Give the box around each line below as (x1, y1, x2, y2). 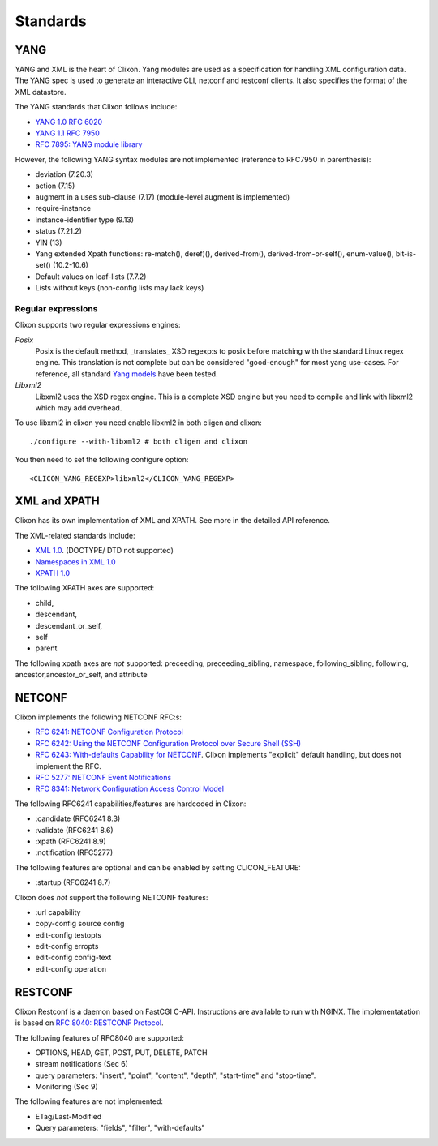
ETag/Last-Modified (35, 1111, 102, 1121)
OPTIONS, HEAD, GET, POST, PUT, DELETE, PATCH (35, 1047, 208, 1058)
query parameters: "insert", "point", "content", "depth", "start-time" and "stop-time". (35, 1071, 316, 1080)
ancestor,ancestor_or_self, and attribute (15, 670, 148, 680)
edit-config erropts (35, 942, 99, 951)
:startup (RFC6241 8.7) (35, 878, 111, 887)
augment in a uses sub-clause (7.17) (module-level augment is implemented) (35, 191, 290, 202)
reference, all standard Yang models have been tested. (35, 369, 218, 379)
